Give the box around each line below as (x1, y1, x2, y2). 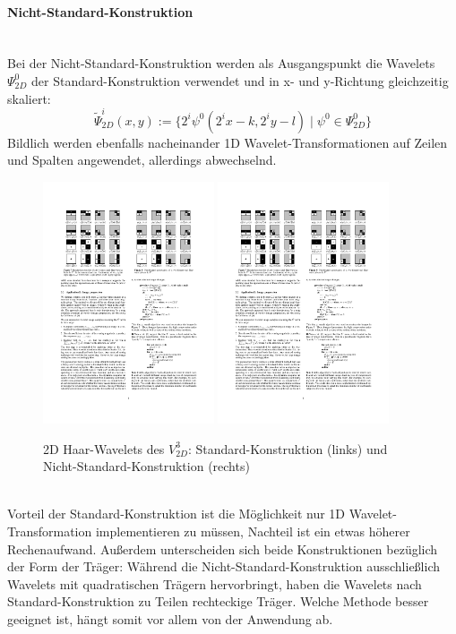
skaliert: (7, 89, 51, 107)
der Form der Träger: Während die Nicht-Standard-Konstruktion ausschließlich (7, 557, 441, 576)
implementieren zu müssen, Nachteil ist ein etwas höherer (95, 522, 410, 540)
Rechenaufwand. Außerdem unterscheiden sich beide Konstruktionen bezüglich (7, 539, 438, 558)
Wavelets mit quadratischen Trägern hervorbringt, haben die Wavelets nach (7, 574, 422, 593)
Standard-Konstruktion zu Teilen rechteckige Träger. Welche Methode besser (7, 592, 429, 611)
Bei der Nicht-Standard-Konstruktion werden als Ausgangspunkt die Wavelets (7, 54, 435, 73)
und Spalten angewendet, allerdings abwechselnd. (7, 150, 277, 169)
